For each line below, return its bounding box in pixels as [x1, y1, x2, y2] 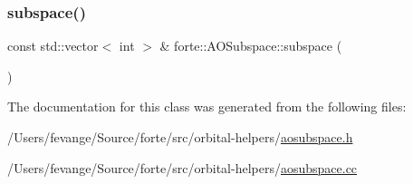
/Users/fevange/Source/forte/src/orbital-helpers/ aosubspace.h [7, 128, 353, 146]
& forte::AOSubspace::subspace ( [159, 36, 342, 55]
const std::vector [7, 36, 99, 55]
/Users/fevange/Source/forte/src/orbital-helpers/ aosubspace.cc [7, 158, 358, 177]
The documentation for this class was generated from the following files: [7, 97, 407, 116]
